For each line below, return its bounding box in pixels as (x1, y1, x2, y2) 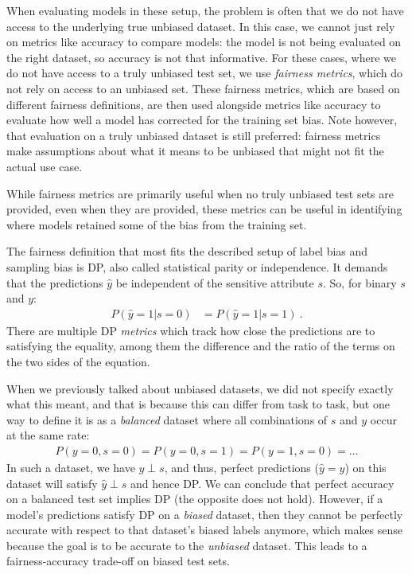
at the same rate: (6, 427, 90, 443)
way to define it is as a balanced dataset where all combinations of (6, 411, 328, 428)
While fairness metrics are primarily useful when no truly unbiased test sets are (6, 185, 394, 201)
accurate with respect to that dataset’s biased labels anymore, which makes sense (6, 521, 403, 538)
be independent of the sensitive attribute (115, 274, 314, 291)
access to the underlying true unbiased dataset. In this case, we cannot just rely (6, 18, 395, 34)
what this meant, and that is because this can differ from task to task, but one (6, 396, 390, 412)
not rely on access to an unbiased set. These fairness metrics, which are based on (6, 80, 400, 96)
